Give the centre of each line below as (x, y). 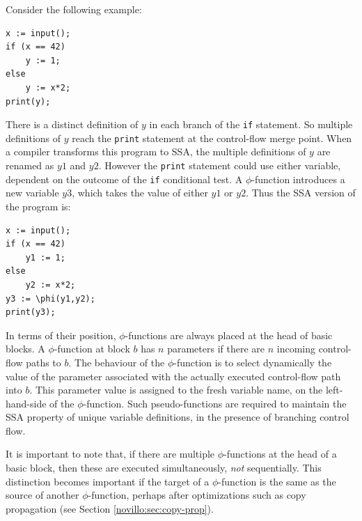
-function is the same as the (277, 481)
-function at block (92, 349)
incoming (296, 349)
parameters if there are (216, 349)
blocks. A (25, 349)
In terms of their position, (61, 335)
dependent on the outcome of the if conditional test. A (124, 179)
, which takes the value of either (140, 193)
